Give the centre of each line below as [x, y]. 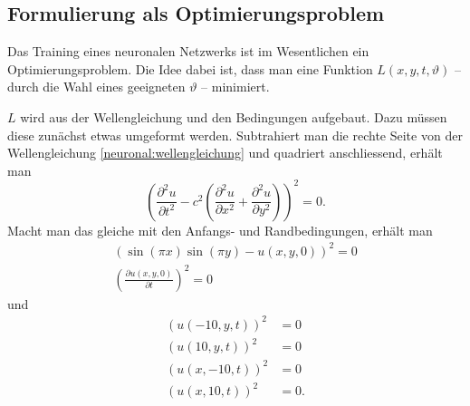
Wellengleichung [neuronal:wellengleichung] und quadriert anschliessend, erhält [225, 153]
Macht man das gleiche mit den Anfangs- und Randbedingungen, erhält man [220, 230]
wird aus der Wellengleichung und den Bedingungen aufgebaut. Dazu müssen [234, 116]
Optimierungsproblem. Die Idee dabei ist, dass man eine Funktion [190, 68]
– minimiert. [235, 87]
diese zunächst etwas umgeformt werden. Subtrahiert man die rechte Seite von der [235, 135]
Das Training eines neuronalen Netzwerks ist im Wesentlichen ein [188, 51]
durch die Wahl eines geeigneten [96, 87]
